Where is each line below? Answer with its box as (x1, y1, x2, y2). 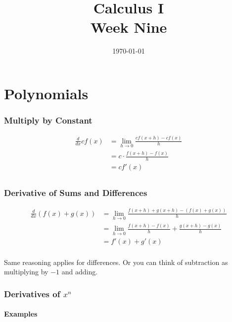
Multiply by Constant (4, 114, 93, 127)
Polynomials (4, 83, 89, 103)
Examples (4, 309, 38, 319)
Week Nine (90, 17, 167, 37)
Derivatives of (4, 287, 60, 300)
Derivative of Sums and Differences (4, 187, 147, 199)
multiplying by (4, 266, 48, 277)
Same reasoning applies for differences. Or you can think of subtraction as (4, 257, 228, 267)
